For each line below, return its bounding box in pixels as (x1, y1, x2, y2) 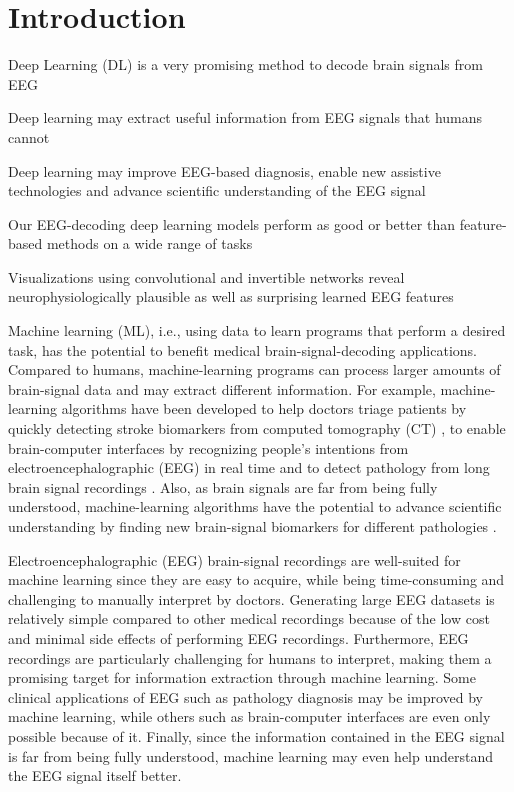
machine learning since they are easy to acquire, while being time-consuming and (8, 569, 505, 590)
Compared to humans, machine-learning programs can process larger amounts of (8, 359, 501, 380)
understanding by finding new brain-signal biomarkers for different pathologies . (8, 516, 497, 536)
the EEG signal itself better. (8, 765, 182, 786)
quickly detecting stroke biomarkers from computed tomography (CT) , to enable (8, 418, 506, 439)
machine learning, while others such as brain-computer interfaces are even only (8, 706, 491, 727)
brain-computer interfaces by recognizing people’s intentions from (8, 437, 409, 458)
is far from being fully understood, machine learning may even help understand (8, 745, 494, 766)
